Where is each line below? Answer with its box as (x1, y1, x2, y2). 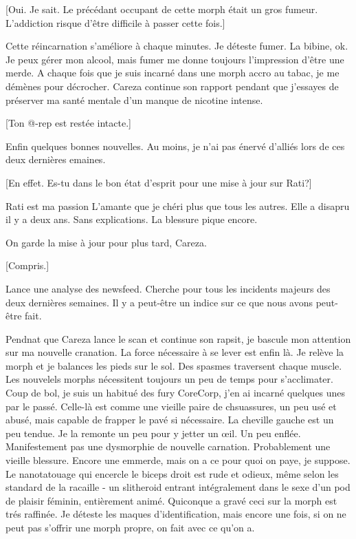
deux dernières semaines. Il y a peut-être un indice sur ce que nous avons (5, 295, 313, 309)
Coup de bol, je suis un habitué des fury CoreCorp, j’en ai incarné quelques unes (5, 385, 346, 400)
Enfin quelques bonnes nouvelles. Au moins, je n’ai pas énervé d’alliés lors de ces (5, 138, 345, 153)
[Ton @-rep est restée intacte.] (5, 116, 131, 130)
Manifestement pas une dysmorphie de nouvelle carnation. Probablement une (5, 439, 331, 454)
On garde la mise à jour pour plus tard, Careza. (5, 235, 207, 249)
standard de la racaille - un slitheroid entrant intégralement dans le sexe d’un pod (5, 480, 351, 494)
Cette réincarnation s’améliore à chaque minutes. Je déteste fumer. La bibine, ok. (5, 39, 348, 53)
